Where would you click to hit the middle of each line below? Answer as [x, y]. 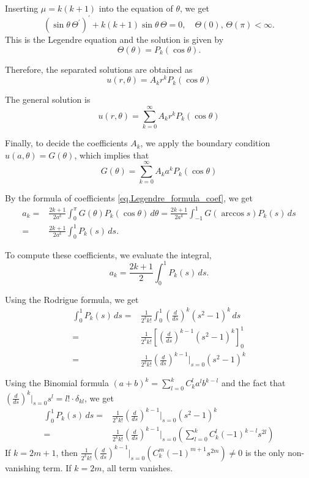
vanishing [23, 467]
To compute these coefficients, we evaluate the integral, [108, 254]
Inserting [22, 8]
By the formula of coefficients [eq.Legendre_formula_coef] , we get [129, 198]
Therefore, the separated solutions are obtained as [99, 69]
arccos [233, 213]
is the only [265, 452]
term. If [57, 467]
